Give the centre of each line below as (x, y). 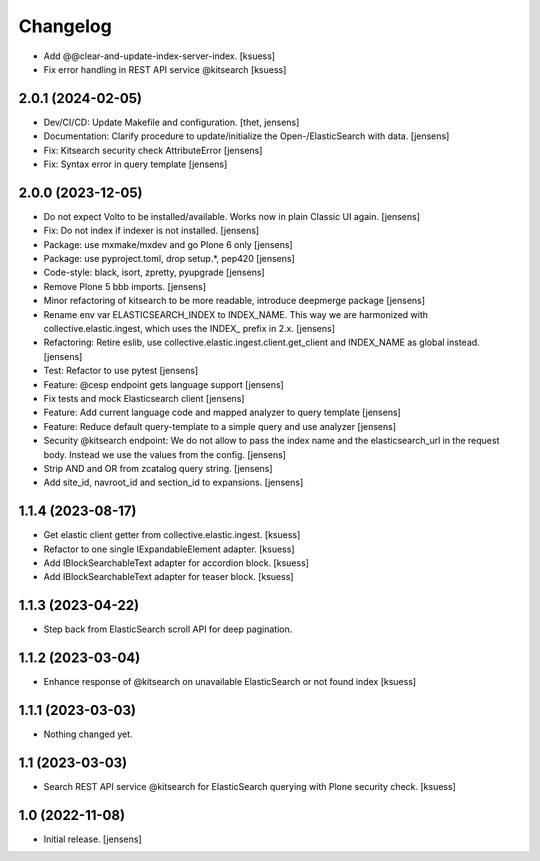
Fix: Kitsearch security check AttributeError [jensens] (153, 150)
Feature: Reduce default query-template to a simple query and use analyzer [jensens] (220, 426)
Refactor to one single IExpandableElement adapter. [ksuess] (169, 549)
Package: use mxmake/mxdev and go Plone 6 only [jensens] (168, 244)
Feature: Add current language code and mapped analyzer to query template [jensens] (222, 412)
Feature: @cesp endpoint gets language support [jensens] (163, 384)
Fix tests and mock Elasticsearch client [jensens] (144, 398)
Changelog (65, 26)
